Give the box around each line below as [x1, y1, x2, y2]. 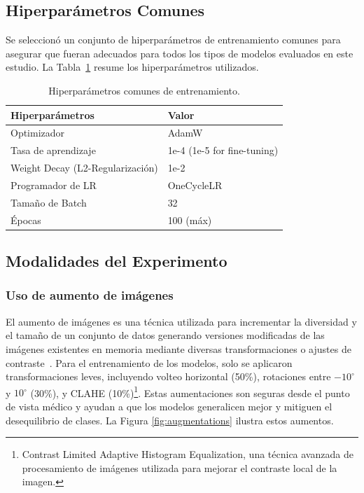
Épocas [10, 212, 41, 227]
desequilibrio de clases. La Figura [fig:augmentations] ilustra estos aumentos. [6, 412, 334, 427]
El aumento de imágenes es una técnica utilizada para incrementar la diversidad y [6, 314, 357, 328]
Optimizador [10, 125, 65, 140]
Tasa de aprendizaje [10, 143, 96, 158]
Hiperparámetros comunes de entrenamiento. [48, 83, 240, 97]
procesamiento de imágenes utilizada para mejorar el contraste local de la [22, 460, 337, 475]
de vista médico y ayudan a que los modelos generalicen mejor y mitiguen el [6, 398, 332, 413]
